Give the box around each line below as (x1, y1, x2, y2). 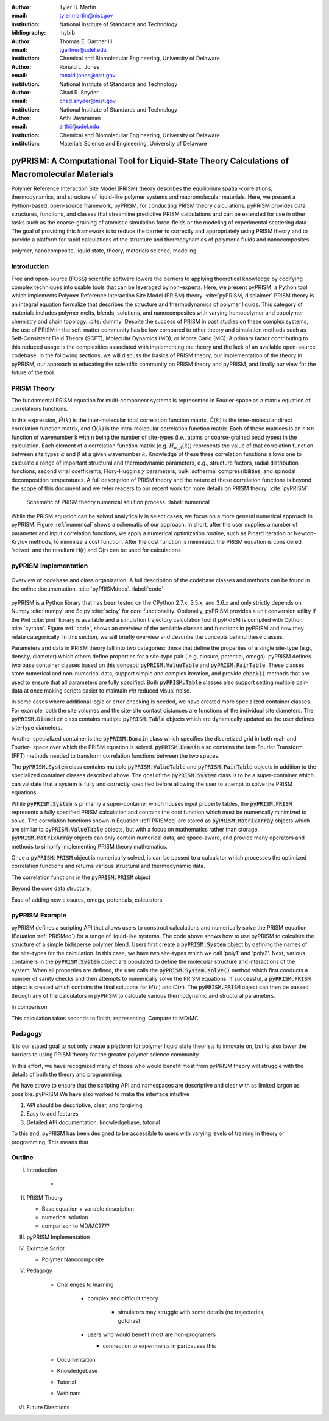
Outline (11, 1153, 34, 1162)
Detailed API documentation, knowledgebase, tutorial (26, 1119, 160, 1126)
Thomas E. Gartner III (59, 37, 113, 45)
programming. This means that (11, 1138, 88, 1145)
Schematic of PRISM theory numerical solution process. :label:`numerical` (26, 499, 211, 506)
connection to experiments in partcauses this (102, 1342, 216, 1350)
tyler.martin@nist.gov (59, 12, 113, 20)
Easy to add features (26, 1110, 79, 1117)
